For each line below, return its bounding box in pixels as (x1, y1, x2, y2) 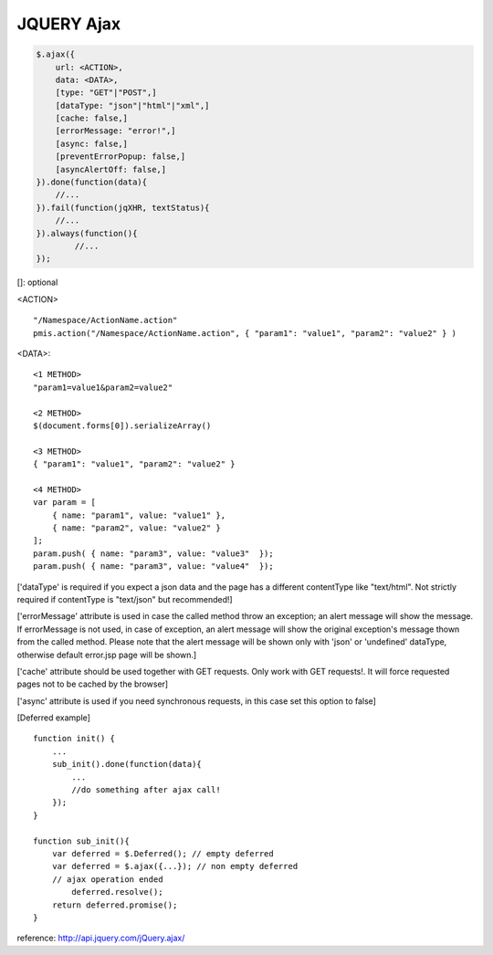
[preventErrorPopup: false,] (55, 152, 186, 162)
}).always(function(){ (36, 228, 138, 238)
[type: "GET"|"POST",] (55, 88, 157, 98)
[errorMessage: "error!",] (55, 126, 177, 136)
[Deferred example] (16, 712, 91, 723)
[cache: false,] (55, 113, 128, 123)
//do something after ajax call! (71, 785, 221, 795)
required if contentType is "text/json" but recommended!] (16, 593, 233, 604)
